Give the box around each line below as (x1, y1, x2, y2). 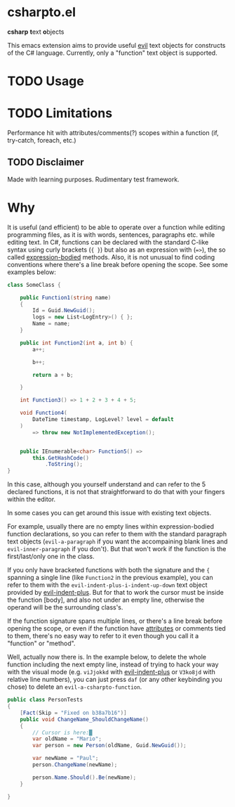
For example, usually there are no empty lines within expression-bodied (7, 522, 214, 531)
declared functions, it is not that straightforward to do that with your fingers (7, 488, 225, 496)
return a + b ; (32, 371, 74, 378)
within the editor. (7, 495, 56, 503)
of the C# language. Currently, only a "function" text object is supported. (7, 49, 217, 57)
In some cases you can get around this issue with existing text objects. (7, 509, 212, 517)
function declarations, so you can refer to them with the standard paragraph (7, 530, 227, 538)
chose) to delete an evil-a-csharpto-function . (7, 683, 142, 691)
